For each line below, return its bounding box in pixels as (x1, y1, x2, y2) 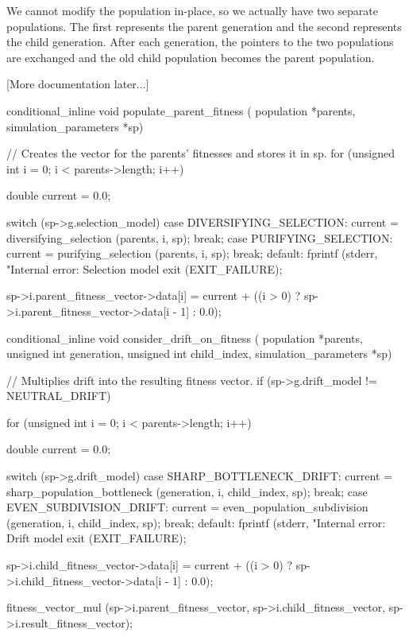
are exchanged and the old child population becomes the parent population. (6, 49, 375, 65)
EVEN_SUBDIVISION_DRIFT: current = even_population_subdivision (6, 499, 368, 515)
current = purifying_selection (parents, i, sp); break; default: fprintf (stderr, (6, 245, 378, 262)
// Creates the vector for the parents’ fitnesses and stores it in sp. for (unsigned (6, 145, 395, 161)
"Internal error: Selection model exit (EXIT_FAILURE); (6, 260, 283, 277)
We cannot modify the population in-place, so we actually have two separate (6, 2, 379, 18)
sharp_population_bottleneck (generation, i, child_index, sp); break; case (6, 483, 368, 499)
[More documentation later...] (6, 76, 149, 92)
